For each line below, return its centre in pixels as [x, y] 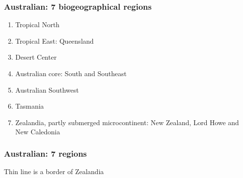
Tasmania [30, 106]
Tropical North [37, 24]
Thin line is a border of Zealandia [54, 171]
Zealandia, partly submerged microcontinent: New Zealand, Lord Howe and [127, 122]
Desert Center [36, 57]
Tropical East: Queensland [54, 40]
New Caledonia [38, 132]
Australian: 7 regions [46, 153]
